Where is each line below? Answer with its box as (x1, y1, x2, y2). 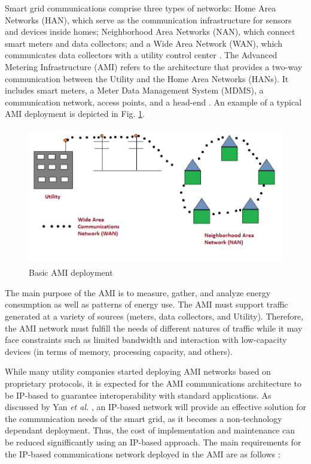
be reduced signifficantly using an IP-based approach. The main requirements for (5, 436, 301, 448)
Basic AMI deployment (29, 266, 113, 279)
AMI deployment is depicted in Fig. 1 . (5, 107, 145, 120)
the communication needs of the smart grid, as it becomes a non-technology (5, 412, 282, 424)
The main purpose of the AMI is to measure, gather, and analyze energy (5, 286, 271, 299)
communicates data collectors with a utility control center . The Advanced (5, 49, 278, 61)
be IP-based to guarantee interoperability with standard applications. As (5, 388, 272, 401)
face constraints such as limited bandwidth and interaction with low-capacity (5, 333, 287, 346)
